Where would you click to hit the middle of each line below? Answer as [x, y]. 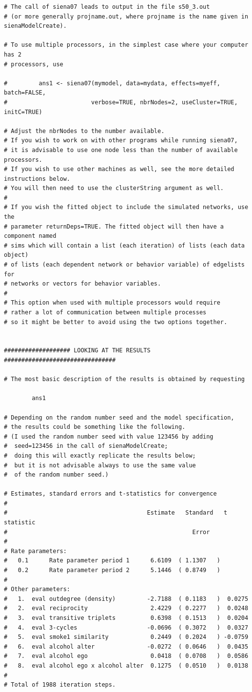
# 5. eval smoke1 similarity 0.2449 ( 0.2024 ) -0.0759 [126, 637]
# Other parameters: [37, 589]
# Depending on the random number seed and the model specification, [119, 417]
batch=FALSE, [25, 93]
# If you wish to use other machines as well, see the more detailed [119, 169]
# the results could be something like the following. [95, 427]
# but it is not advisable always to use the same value [100, 465]
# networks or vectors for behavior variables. [83, 284]
